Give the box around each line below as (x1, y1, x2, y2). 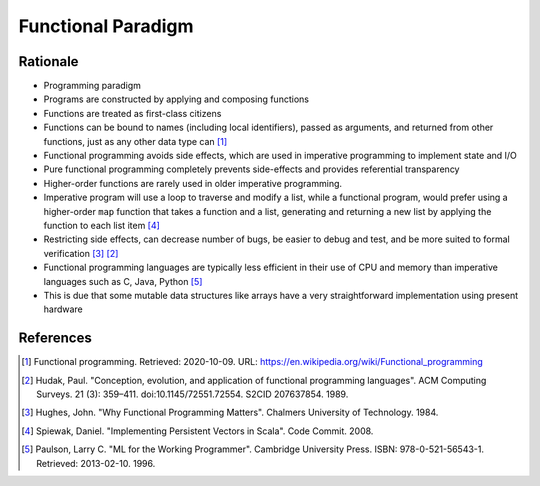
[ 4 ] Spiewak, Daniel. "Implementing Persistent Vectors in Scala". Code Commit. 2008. (21, 425, 374, 437)
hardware (43, 303, 84, 315)
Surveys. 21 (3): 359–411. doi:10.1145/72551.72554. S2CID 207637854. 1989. (36, 388, 349, 400)
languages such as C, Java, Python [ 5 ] (43, 275, 203, 287)
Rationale (18, 53, 79, 70)
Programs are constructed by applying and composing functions (43, 93, 310, 105)
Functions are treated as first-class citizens (43, 107, 222, 119)
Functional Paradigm (18, 15, 194, 37)
